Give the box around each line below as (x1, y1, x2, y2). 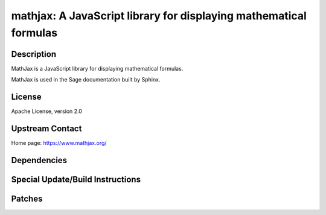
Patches (11, 193, 43, 204)
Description (11, 49, 57, 59)
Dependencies (11, 155, 68, 165)
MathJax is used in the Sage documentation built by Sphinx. (11, 76, 161, 83)
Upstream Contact (11, 123, 82, 133)
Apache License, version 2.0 (11, 107, 83, 115)
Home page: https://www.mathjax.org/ (11, 140, 107, 147)
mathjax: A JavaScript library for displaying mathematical (11, 9, 307, 22)
